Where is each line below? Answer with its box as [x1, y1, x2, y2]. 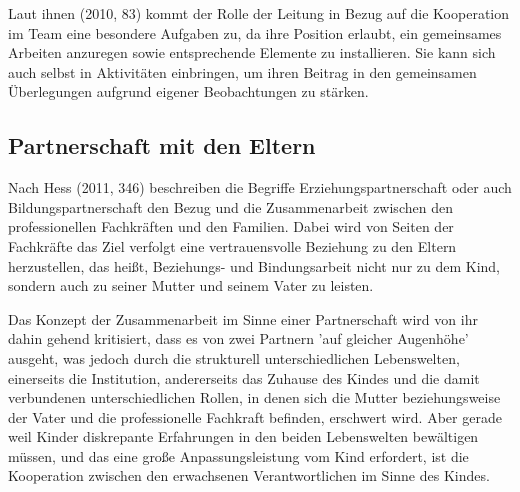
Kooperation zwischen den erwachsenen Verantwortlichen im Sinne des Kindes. [8, 465, 490, 486]
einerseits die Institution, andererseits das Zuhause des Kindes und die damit [8, 367, 480, 388]
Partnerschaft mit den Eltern [8, 130, 316, 161]
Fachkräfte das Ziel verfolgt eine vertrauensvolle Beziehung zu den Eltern [8, 235, 457, 256]
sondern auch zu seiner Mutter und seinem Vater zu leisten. [8, 275, 374, 296]
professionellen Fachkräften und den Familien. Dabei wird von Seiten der [8, 216, 454, 237]
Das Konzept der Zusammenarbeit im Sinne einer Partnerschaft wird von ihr [8, 308, 478, 329]
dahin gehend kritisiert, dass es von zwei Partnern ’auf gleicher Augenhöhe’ [8, 328, 469, 349]
